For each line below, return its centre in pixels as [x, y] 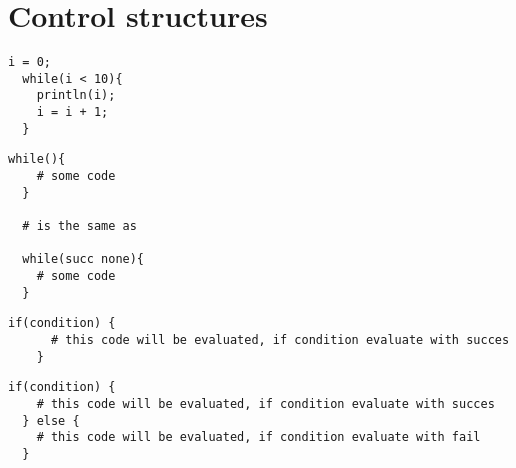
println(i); [76, 95]
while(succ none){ [83, 259]
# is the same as [79, 226]
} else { [51, 420]
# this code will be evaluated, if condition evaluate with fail [258, 437]
